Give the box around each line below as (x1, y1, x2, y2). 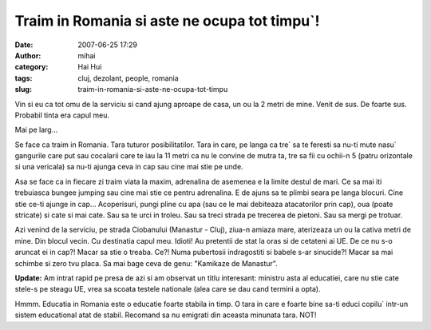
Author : (14, 50, 42, 60)
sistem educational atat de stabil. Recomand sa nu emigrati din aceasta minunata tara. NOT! (14, 310, 317, 320)
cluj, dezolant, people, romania (77, 73, 179, 83)
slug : (14, 85, 32, 94)
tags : (14, 73, 33, 83)
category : (14, 62, 49, 72)
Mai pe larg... (14, 125, 58, 135)
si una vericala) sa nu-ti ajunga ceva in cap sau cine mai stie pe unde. (14, 162, 243, 172)
